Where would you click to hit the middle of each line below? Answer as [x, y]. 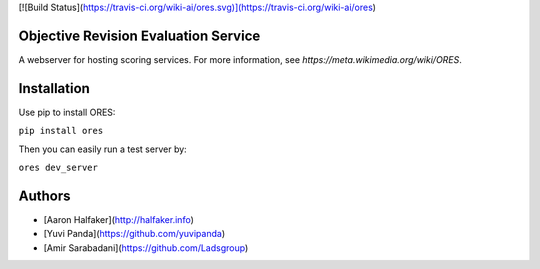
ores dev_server [58, 167]
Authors [44, 195]
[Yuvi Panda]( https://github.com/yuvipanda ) [134, 234]
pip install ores [61, 131]
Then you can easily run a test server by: [102, 149]
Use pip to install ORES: [67, 112]
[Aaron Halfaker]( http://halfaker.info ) [118, 219]
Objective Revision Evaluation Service [139, 35]
